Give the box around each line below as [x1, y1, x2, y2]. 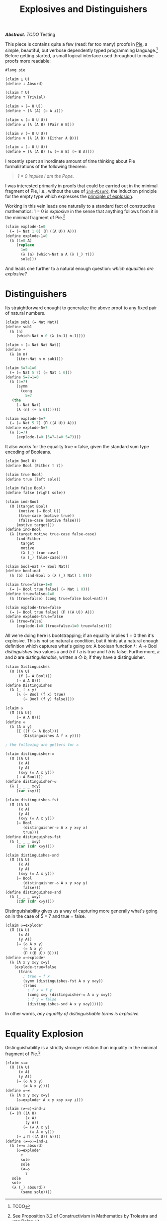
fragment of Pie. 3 [5, 1050, 41, 1057]
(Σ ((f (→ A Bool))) [16, 729, 59, 734]
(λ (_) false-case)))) [20, 555, 68, 560]
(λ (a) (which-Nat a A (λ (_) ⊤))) [20, 252, 94, 257]
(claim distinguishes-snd [5, 853, 59, 857]
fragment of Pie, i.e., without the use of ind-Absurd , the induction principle [5, 188, 157, 194]
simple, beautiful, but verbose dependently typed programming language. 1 [5, 46, 158, 53]
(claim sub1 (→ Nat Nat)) [5, 320, 59, 325]
